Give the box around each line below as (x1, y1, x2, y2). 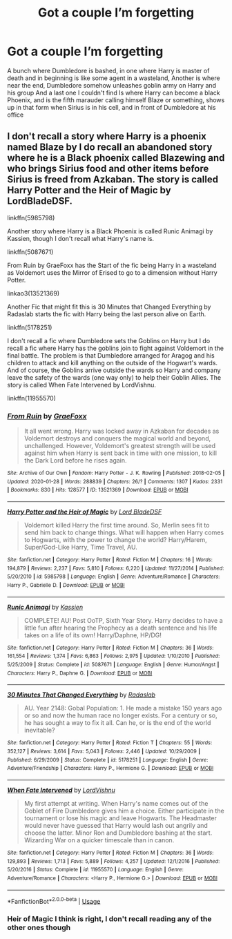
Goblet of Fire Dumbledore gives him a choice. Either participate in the (23, 806, 224, 815)
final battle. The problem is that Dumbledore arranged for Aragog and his (7, 351, 215, 360)
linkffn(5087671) (7, 247, 54, 256)
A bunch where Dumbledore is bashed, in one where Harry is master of (7, 66, 210, 75)
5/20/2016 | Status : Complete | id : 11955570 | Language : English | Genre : (7, 867, 184, 873)
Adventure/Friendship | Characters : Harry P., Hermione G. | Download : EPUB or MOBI (7, 765, 214, 772)
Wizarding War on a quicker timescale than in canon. (23, 835, 175, 844)
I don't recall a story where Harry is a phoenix (7, 130, 207, 142)
